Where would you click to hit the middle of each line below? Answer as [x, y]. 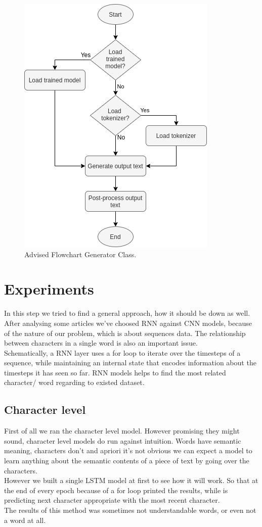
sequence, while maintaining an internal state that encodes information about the [130, 363]
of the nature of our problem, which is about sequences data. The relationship [125, 333]
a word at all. [25, 520]
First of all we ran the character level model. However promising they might [122, 431]
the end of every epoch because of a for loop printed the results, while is [116, 490]
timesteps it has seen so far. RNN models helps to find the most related [115, 372]
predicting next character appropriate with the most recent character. [112, 500]
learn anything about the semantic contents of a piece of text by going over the [127, 461]
